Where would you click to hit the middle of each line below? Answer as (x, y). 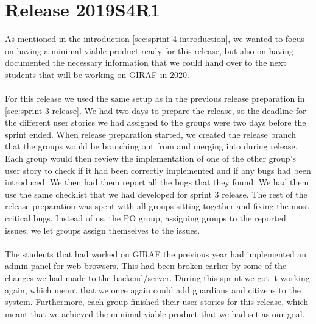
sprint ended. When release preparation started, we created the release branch (151, 134)
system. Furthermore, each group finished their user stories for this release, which (157, 302)
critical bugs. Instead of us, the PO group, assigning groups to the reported (146, 218)
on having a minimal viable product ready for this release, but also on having (149, 50)
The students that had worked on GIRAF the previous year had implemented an (156, 254)
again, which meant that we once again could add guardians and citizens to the (153, 290)
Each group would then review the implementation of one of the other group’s (151, 158)
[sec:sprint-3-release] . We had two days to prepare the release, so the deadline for (156, 110)
